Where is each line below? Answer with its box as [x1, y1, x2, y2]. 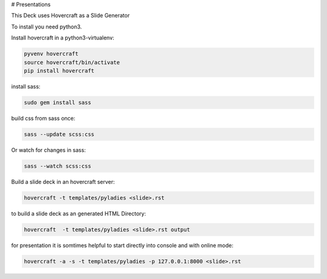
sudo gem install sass [24, 99, 91, 106]
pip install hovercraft [24, 67, 95, 74]
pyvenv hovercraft [24, 50, 79, 57]
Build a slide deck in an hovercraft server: [11, 178, 115, 185]
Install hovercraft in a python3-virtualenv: [11, 34, 114, 42]
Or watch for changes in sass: [11, 146, 86, 154]
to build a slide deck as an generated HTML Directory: [11, 209, 147, 217]
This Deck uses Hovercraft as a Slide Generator [11, 12, 130, 19]
